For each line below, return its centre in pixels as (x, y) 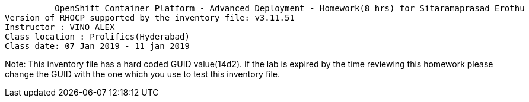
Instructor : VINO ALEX (60, 27)
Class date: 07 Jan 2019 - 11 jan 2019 (97, 46)
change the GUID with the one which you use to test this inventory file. (143, 74)
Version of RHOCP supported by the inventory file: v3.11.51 (150, 18)
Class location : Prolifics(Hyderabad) (97, 37)
